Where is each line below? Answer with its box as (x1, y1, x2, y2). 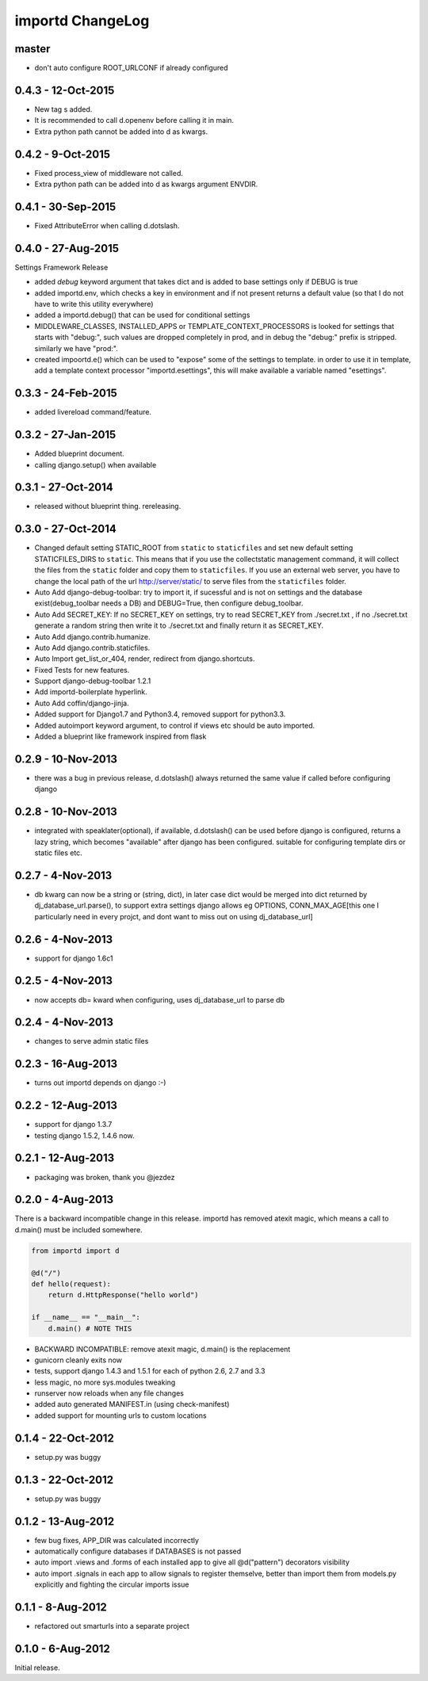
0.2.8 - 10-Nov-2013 (14, 805, 118, 819)
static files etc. (34, 848, 82, 858)
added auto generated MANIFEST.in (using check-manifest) (34, 1400, 230, 1409)
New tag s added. (34, 104, 93, 114)
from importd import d (31, 1246, 120, 1255)
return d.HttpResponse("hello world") (48, 1290, 199, 1300)
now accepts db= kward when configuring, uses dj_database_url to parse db (34, 995, 285, 1004)
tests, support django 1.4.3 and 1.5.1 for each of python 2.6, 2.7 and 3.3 (34, 1366, 266, 1376)
